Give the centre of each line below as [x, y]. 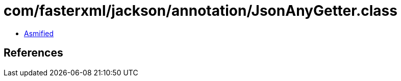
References [33, 53]
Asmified [39, 33]
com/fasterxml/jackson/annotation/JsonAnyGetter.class [200, 11]
